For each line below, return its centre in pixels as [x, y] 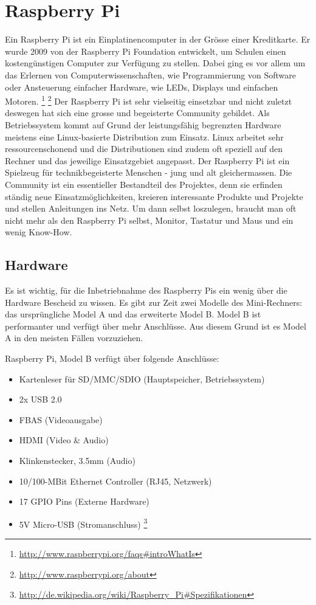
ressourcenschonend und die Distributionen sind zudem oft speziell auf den [144, 149]
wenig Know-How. [39, 232]
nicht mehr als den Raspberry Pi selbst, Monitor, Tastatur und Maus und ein [149, 220]
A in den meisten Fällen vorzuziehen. [74, 338]
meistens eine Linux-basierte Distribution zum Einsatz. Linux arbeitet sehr [144, 137]
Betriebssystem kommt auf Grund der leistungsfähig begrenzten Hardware [143, 124]
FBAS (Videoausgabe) [61, 419]
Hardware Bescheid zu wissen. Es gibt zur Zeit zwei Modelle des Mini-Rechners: [154, 302]
